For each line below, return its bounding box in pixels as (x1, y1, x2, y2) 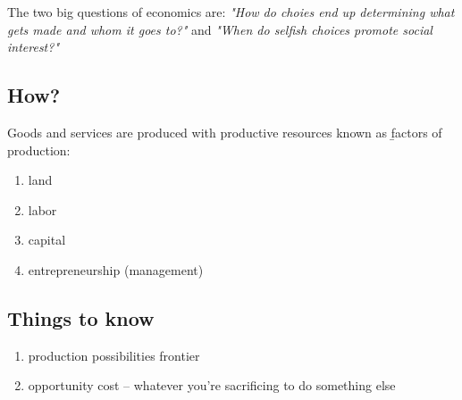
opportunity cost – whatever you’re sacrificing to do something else (28, 376, 396, 395)
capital (28, 230, 66, 249)
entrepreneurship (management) (28, 260, 204, 279)
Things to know (7, 304, 155, 331)
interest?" (7, 37, 60, 56)
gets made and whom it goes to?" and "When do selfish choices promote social (7, 20, 433, 38)
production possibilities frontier (28, 346, 200, 364)
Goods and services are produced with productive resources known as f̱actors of (7, 122, 442, 141)
